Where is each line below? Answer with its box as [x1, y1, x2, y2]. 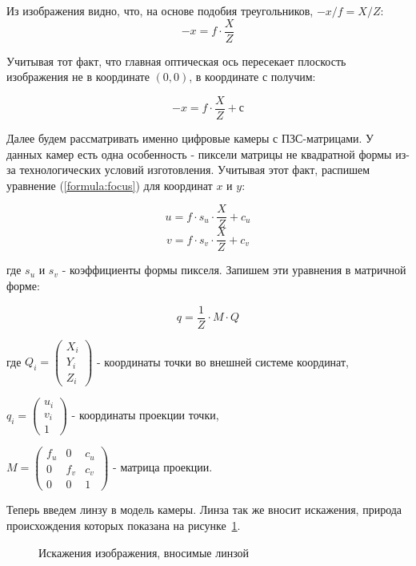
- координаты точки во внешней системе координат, [97, 353, 349, 370]
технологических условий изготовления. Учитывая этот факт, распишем [19, 161, 370, 178]
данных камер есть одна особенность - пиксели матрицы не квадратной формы [6, 145, 392, 162]
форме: [6, 277, 40, 293]
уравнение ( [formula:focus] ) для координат [6, 176, 213, 193]
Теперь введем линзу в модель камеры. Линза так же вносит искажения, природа [6, 501, 402, 518]
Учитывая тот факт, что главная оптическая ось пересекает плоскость [6, 52, 346, 69]
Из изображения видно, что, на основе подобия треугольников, [6, 2, 314, 18]
